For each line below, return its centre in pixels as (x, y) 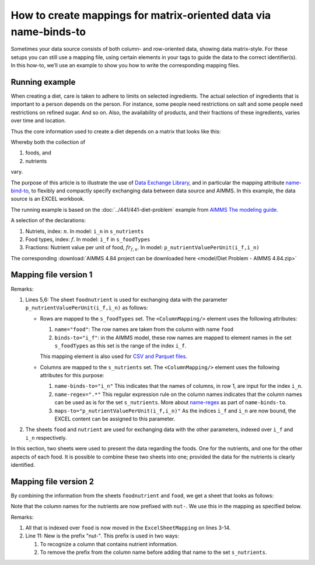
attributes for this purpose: (72, 375)
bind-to (20, 191)
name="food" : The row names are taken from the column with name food (144, 329)
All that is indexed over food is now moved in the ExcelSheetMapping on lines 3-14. (128, 528)
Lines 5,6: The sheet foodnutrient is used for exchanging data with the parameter (126, 299)
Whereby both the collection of (48, 142)
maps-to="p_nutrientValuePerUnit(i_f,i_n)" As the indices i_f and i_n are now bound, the (175, 411)
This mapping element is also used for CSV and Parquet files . (114, 356)
